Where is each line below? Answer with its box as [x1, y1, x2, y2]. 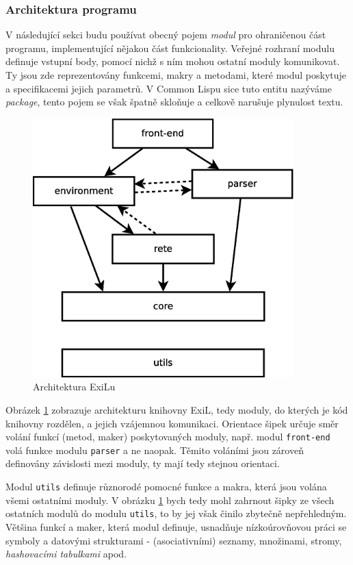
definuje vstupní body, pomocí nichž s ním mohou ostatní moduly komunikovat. [5, 54, 340, 68]
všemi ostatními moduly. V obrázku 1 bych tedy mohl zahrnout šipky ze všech [5, 492, 335, 507]
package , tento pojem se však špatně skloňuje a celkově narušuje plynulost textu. [5, 95, 343, 109]
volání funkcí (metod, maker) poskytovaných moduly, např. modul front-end [5, 429, 330, 444]
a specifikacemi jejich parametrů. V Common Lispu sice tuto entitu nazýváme [5, 81, 332, 95]
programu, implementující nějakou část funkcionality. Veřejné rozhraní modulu [5, 40, 335, 55]
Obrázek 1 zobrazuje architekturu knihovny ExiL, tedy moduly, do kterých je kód [5, 402, 348, 416]
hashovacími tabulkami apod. [5, 547, 127, 561]
